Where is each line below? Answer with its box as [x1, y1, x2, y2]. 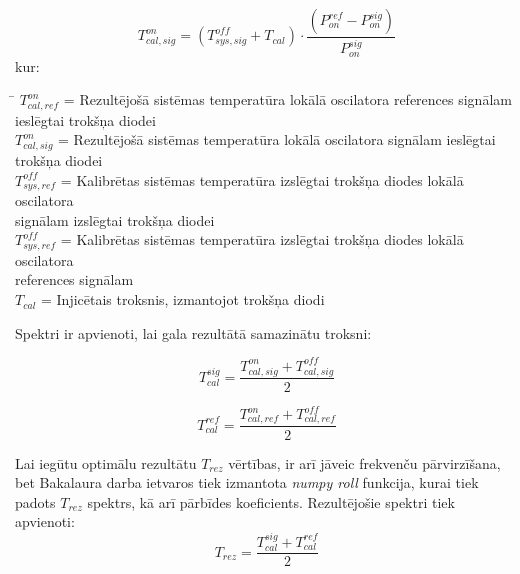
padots [15, 491, 56, 512]
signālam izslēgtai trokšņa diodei [15, 209, 215, 230]
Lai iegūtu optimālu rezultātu [15, 452, 197, 473]
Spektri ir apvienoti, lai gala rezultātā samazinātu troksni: [15, 322, 372, 343]
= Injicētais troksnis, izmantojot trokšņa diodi [40, 289, 325, 310]
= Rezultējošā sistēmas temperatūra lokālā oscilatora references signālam [63, 89, 512, 110]
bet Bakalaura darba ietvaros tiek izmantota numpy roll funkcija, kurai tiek [15, 472, 479, 493]
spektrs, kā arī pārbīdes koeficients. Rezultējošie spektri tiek [87, 491, 455, 512]
